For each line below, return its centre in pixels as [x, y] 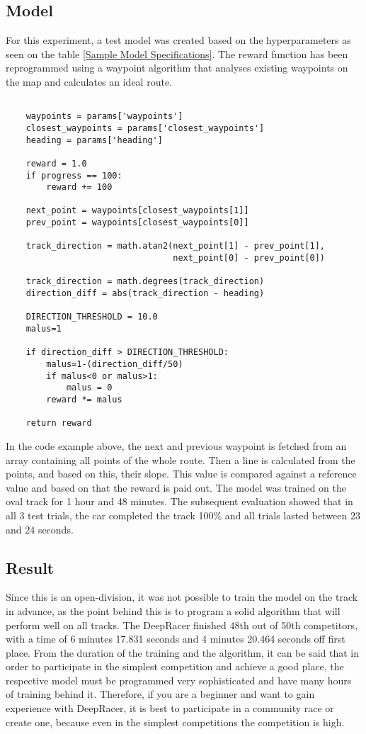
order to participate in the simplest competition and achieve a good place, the [175, 666]
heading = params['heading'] [94, 140]
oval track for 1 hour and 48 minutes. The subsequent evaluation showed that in [179, 501]
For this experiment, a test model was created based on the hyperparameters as [178, 40]
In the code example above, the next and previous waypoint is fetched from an [176, 445]
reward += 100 [79, 187]
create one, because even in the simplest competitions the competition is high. [175, 722]
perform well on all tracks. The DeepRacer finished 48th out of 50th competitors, [182, 625]
